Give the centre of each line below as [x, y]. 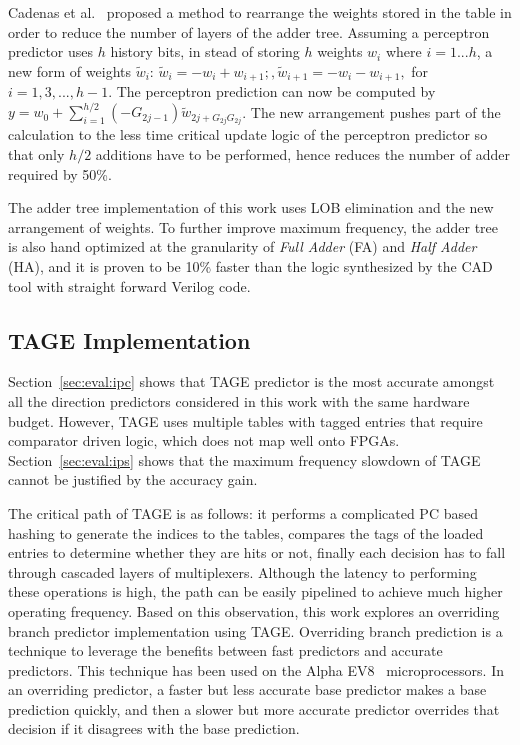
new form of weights [69, 70]
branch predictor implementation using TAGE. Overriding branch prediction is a [255, 630]
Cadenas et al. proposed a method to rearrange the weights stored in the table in [260, 12]
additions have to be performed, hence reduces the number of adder [302, 154]
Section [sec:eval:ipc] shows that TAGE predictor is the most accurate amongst [251, 381]
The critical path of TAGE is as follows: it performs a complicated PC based [243, 512]
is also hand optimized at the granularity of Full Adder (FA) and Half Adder [242, 246]
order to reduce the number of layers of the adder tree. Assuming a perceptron [249, 31]
